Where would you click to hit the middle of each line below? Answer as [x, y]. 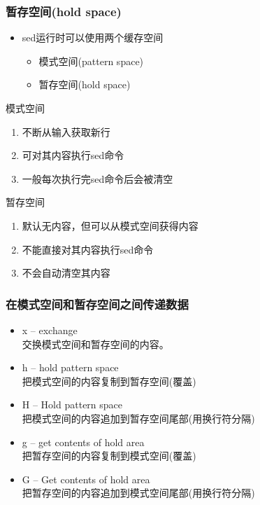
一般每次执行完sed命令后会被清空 [97, 178]
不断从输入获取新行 [66, 131]
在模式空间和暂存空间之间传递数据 [97, 304]
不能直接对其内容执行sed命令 [88, 249]
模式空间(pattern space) [91, 61]
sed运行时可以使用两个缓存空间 [93, 37]
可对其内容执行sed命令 [73, 155]
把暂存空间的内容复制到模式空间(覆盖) [109, 456]
